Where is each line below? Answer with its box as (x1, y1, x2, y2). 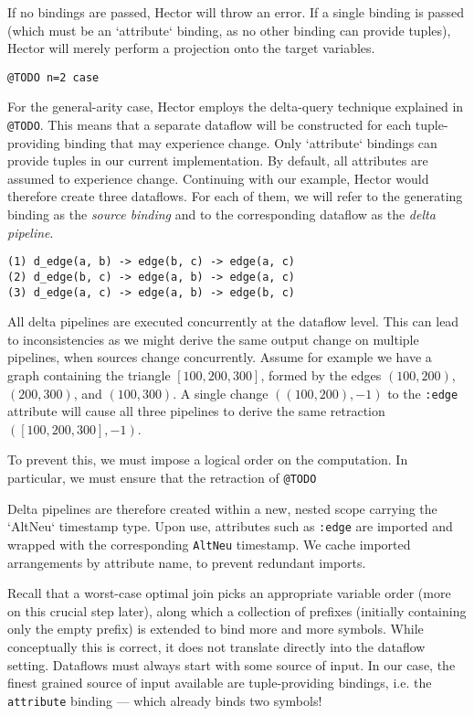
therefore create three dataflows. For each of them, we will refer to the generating (7, 187, 463, 206)
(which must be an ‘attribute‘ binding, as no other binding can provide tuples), (7, 20, 451, 39)
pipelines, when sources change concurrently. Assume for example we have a (7, 347, 432, 367)
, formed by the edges (260, 366, 382, 384)
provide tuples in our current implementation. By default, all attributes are (7, 151, 428, 170)
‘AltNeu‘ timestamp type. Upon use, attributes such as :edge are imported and (7, 517, 453, 536)
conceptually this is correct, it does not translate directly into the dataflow (7, 636, 426, 656)
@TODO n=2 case (7, 70, 100, 84)
